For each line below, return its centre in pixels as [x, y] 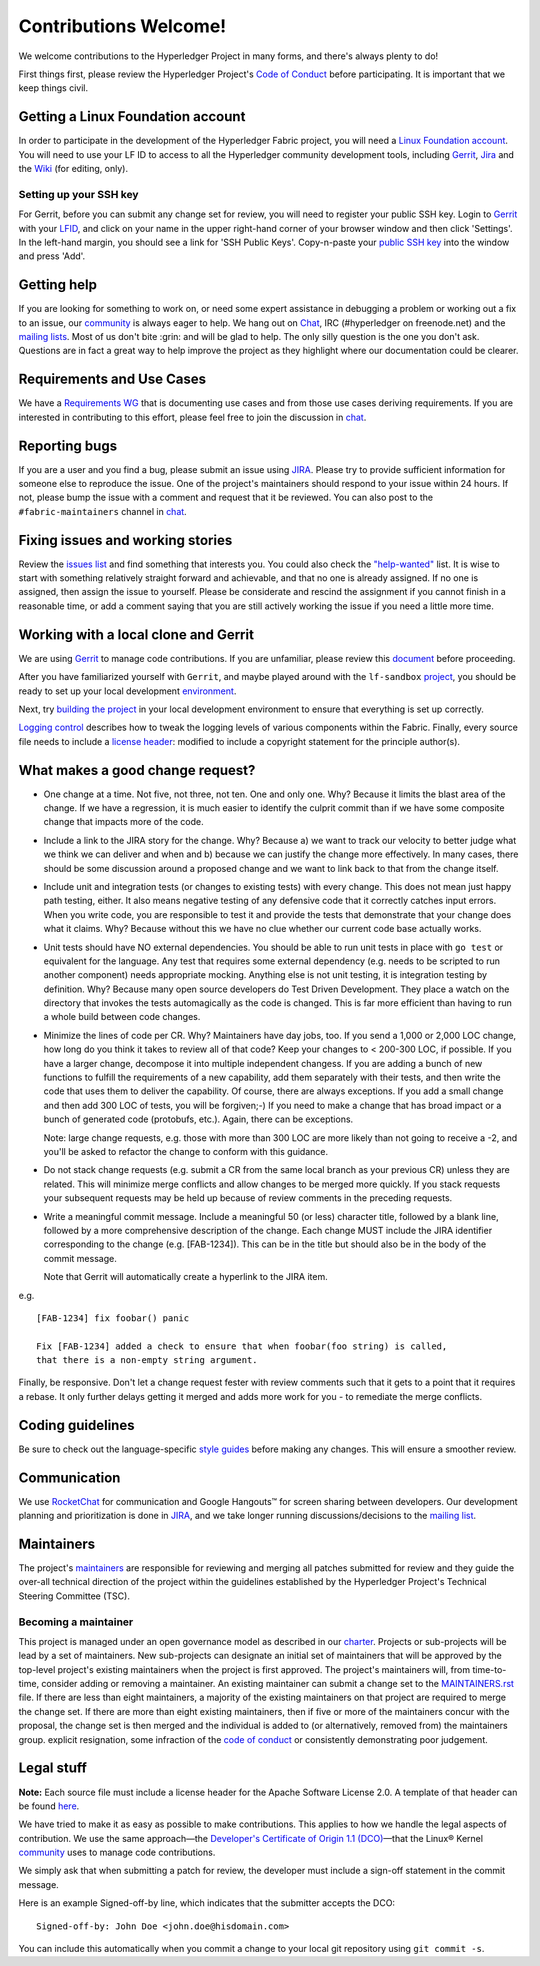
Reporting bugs [68, 445]
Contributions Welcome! [122, 26]
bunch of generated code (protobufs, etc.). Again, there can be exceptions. [198, 1119]
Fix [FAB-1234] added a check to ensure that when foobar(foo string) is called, [242, 1346]
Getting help [57, 285]
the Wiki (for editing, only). [73, 169]
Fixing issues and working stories [125, 540]
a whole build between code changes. [122, 1017]
